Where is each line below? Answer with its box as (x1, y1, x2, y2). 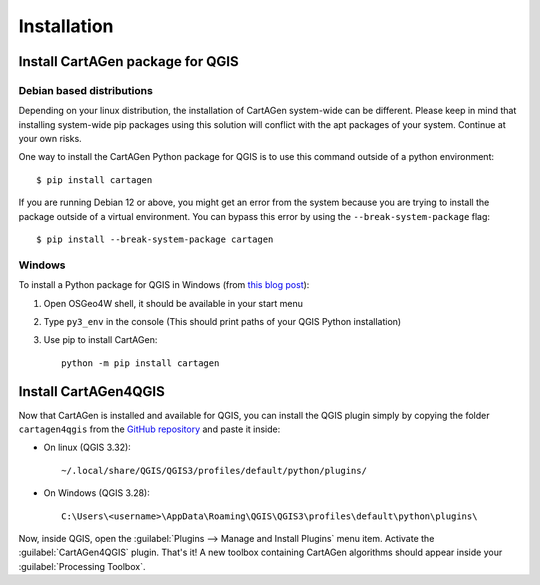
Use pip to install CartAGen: (43, 334, 158, 346)
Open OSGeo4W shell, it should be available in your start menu (43, 297, 304, 309)
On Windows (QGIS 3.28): (43, 487, 150, 499)
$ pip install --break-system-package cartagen (36, 234, 274, 245)
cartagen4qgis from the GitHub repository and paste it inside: (18, 423, 281, 435)
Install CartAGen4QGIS (18, 383, 165, 400)
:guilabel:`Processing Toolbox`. (18, 560, 146, 572)
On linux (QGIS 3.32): (43, 441, 132, 454)
